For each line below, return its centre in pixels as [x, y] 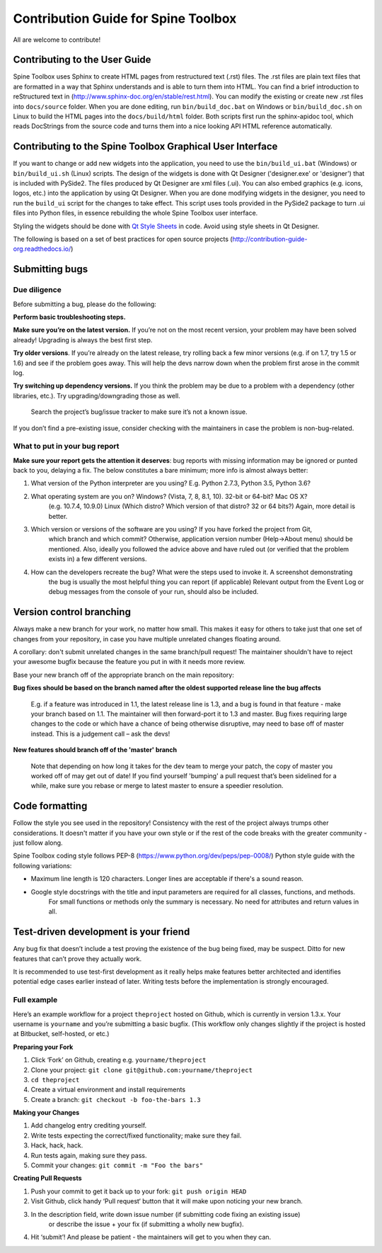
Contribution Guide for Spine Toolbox [125, 18]
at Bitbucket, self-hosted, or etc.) [61, 1034]
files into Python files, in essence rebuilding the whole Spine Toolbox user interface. [135, 213]
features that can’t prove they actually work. [77, 959]
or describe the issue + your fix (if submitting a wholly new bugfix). [146, 1224]
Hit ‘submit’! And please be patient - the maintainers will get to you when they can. [151, 1237]
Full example [35, 1000]
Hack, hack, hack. [57, 1145]
